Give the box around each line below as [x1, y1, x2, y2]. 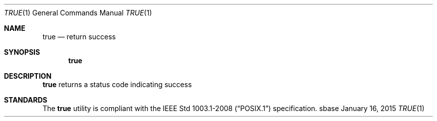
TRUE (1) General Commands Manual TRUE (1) [4, 8, 152, 17]
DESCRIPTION [4, 72, 52, 80]
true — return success [42, 32, 116, 41]
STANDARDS [4, 96, 47, 104]
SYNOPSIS [4, 48, 40, 56]
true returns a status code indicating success [42, 80, 192, 89]
